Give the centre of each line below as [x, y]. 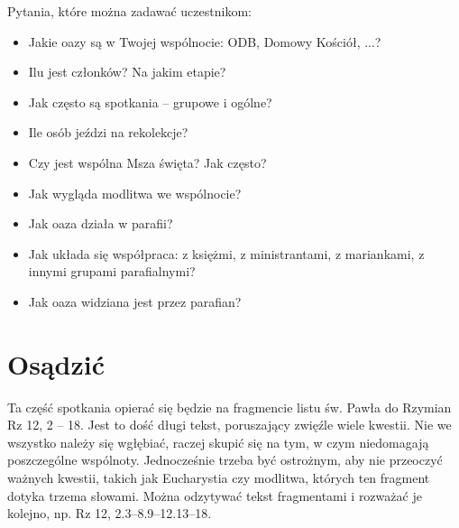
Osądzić [56, 363]
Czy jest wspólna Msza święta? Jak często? [147, 162]
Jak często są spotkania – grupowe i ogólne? [150, 102]
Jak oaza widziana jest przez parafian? [135, 301]
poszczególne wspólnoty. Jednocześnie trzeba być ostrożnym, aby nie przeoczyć [225, 460]
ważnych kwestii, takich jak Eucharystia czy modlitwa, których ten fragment [219, 478]
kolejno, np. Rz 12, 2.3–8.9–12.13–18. [110, 513]
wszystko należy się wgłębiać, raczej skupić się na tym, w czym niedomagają [218, 442]
